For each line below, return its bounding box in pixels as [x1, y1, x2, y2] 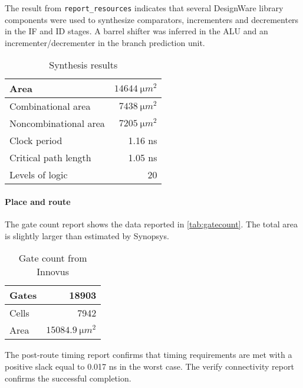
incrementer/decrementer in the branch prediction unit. [5, 36, 205, 48]
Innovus [37, 265, 70, 279]
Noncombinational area [9, 116, 105, 131]
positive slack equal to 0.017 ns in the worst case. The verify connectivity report [5, 360, 294, 373]
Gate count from [18, 251, 87, 265]
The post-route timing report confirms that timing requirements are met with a [5, 348, 292, 361]
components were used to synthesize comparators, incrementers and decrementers [5, 13, 299, 25]
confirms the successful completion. [5, 371, 131, 384]
